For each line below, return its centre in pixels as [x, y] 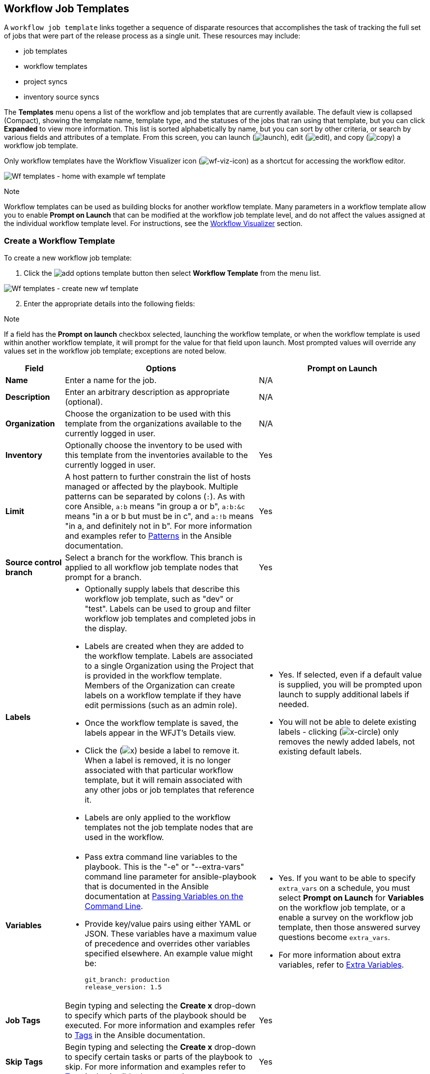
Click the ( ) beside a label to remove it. [162, 751]
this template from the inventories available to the [156, 455]
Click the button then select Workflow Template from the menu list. [172, 273]
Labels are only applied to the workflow [158, 818]
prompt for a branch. [103, 577]
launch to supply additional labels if [344, 695]
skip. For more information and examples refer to [155, 1067]
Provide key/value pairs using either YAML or [168, 924]
